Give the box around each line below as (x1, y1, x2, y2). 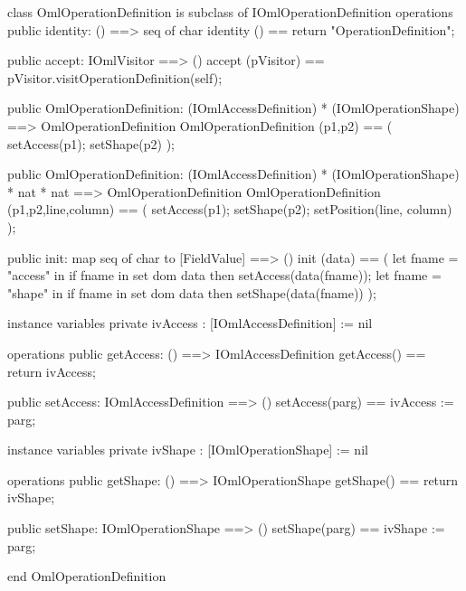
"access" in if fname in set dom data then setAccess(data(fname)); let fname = (7, 266, 442, 285)
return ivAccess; (7, 361, 96, 380)
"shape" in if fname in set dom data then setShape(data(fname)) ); (7, 283, 376, 302)
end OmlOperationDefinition (7, 567, 166, 586)
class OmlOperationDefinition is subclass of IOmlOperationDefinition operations (7, 3, 453, 21)
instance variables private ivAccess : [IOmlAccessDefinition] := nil (7, 314, 373, 333)
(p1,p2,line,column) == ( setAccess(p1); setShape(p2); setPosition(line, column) (7, 200, 452, 219)
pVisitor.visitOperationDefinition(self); (7, 68, 223, 87)
